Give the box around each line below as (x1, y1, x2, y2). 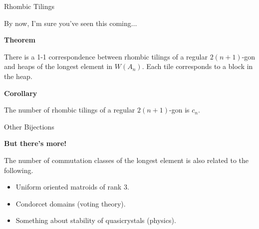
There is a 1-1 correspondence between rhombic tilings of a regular (4, 51, 208, 61)
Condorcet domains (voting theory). (15, 198, 126, 208)
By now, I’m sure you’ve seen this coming (4, 17, 131, 28)
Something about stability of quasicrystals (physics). (15, 215, 176, 225)
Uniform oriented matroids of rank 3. (15, 181, 129, 192)
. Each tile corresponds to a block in (142, 61, 253, 71)
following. (4, 164, 33, 175)
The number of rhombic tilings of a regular (4, 104, 135, 115)
